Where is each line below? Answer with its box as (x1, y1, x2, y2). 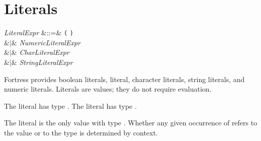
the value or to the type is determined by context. (4, 127, 158, 137)
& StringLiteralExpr (11, 56, 73, 67)
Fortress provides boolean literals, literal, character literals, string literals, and (4, 74, 245, 84)
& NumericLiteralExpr (11, 37, 80, 47)
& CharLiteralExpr (11, 47, 69, 57)
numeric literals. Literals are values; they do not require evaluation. (4, 84, 212, 94)
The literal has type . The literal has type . (4, 100, 137, 111)
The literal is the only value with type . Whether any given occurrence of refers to (4, 117, 257, 128)
